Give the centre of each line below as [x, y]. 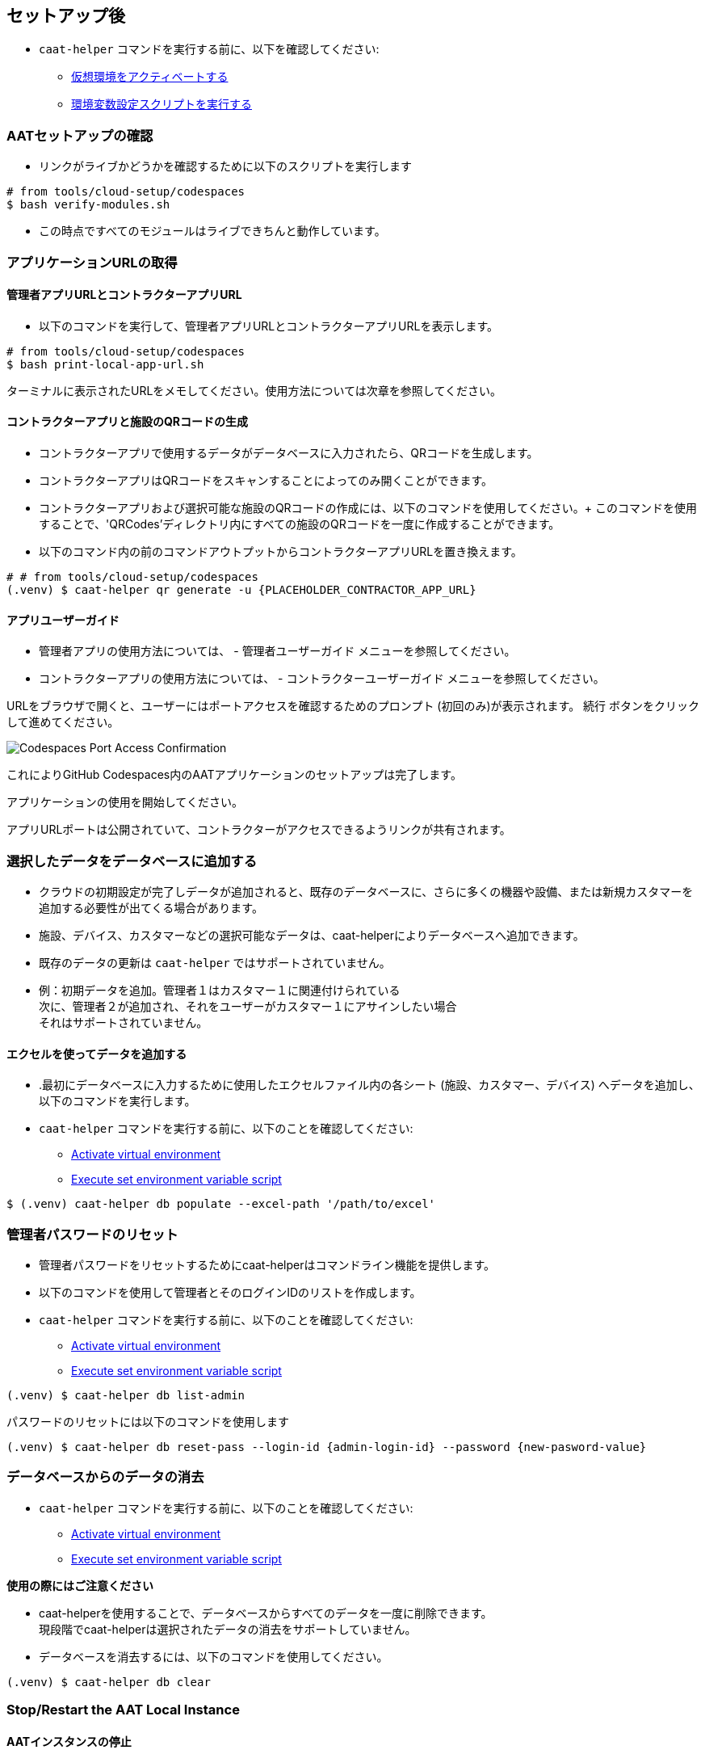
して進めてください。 [63, 722]
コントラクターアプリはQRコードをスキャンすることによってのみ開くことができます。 [266, 480]
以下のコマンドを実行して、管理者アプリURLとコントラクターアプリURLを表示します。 [269, 326]
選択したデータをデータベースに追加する [132, 861]
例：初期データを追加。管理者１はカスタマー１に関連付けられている [220, 990]
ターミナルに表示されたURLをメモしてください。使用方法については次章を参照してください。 [254, 390]
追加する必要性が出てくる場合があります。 [151, 907]
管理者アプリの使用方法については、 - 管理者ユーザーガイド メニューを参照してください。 [277, 651]
